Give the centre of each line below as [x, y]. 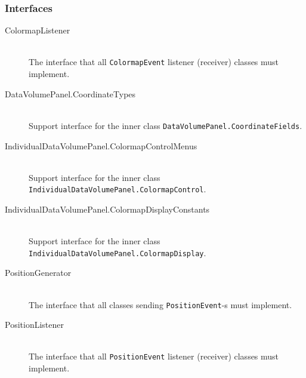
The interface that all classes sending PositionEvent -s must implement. [160, 304]
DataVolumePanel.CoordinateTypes [70, 93]
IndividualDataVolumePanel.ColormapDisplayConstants [107, 209]
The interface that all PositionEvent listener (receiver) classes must [154, 356]
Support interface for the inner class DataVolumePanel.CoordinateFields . [166, 125]
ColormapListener [38, 30]
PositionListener [34, 325]
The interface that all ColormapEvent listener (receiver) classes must [154, 62]
